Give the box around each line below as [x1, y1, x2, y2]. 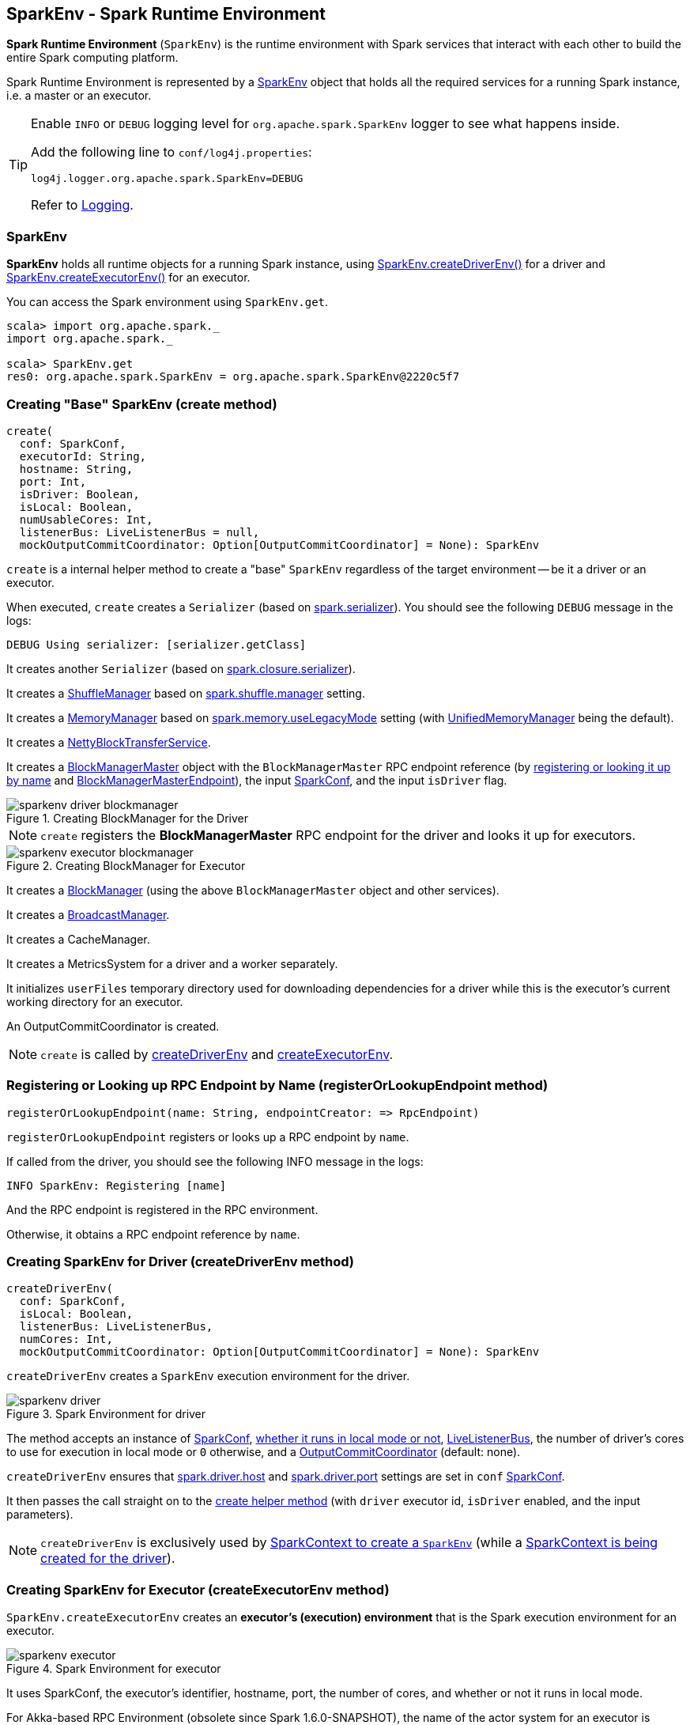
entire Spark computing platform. [6, 51, 179, 65]
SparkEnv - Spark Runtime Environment [6, 4, 326, 24]
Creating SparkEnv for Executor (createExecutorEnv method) [6, 1581, 390, 1598]
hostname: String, [19, 462, 134, 475]
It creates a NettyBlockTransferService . [6, 735, 211, 749]
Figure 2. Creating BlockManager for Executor [6, 858, 246, 872]
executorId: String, [19, 449, 147, 463]
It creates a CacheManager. [6, 932, 150, 946]
